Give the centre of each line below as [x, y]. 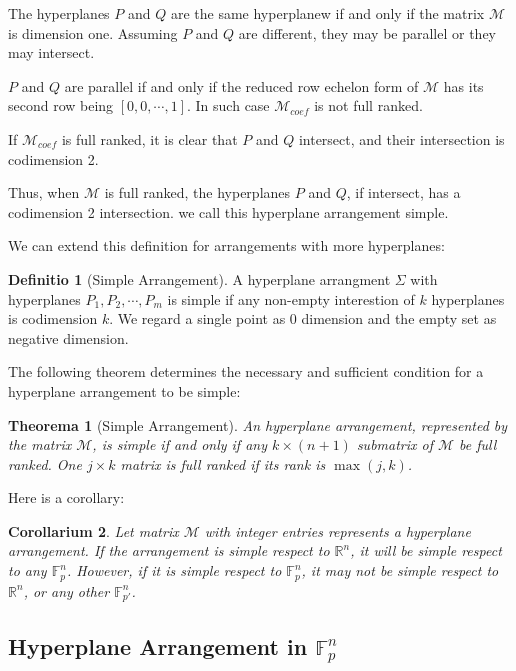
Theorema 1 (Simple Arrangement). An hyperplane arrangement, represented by [258, 424]
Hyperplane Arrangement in [158, 645]
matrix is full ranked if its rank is [223, 463]
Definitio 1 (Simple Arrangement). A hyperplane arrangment [199, 278]
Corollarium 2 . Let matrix [93, 530]
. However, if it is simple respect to [174, 570]
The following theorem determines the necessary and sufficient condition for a [246, 371]
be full [478, 444]
